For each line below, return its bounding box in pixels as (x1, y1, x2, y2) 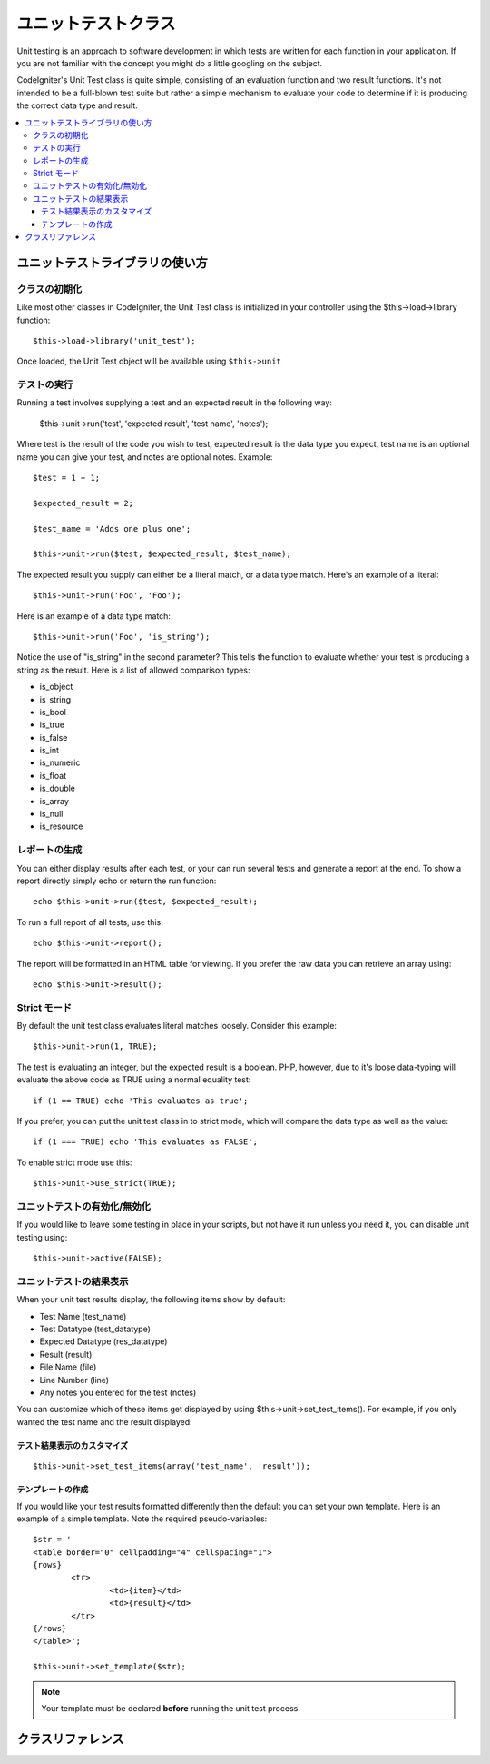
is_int (39, 745, 59, 756)
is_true (39, 719, 65, 731)
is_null (39, 809, 64, 820)
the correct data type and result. (16, 100, 138, 111)
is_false (39, 732, 68, 742)
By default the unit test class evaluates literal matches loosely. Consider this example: (16, 1021, 338, 1031)
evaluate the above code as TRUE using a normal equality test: (16, 1074, 251, 1085)
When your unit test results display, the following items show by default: (16, 1294, 286, 1305)
